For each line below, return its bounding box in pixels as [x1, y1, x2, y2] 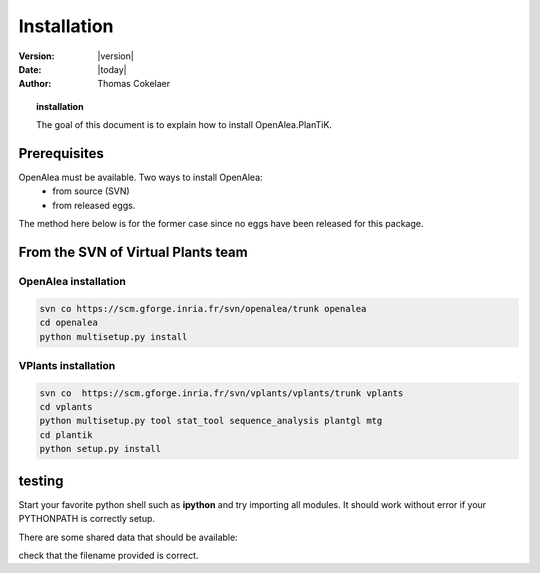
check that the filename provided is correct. [18, 549, 199, 561]
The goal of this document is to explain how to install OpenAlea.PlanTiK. [36, 119, 332, 131]
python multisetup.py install [39, 331, 188, 342]
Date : [18, 63, 42, 75]
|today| [97, 63, 127, 75]
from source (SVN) [52, 185, 130, 197]
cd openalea [39, 317, 99, 329]
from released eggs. [52, 199, 136, 211]
